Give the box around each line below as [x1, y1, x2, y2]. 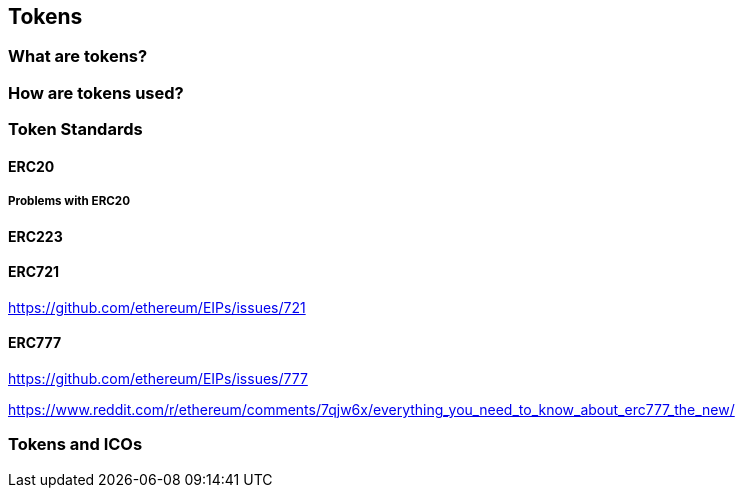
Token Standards [8, 119, 143, 140]
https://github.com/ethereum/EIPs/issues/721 [8, 298, 306, 316]
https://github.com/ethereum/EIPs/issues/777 [8, 370, 308, 387]
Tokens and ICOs [8, 434, 143, 455]
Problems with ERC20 [8, 194, 130, 209]
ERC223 [8, 227, 63, 245]
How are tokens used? [8, 82, 184, 103]
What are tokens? [8, 46, 148, 67]
